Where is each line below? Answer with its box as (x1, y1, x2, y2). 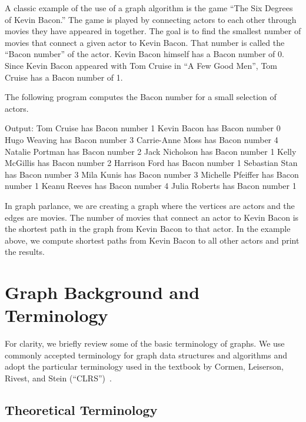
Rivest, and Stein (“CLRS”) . (5, 371, 112, 384)
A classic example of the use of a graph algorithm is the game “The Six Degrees (5, 2, 293, 14)
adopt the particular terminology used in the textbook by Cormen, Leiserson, (5, 360, 284, 373)
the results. (5, 245, 45, 258)
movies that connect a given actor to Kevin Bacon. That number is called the (5, 36, 285, 48)
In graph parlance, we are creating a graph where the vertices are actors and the (5, 199, 295, 211)
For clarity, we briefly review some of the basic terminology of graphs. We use (5, 337, 285, 350)
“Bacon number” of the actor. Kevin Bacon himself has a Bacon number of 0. (5, 48, 284, 60)
